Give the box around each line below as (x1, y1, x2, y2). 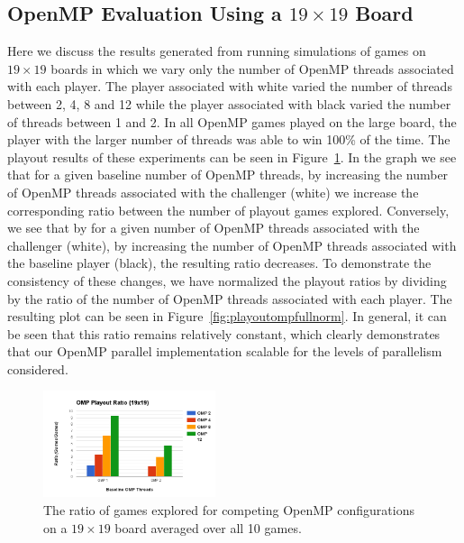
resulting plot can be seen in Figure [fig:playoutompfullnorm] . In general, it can (7, 307, 447, 326)
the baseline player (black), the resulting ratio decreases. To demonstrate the (7, 253, 432, 272)
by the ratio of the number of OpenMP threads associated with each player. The (7, 289, 452, 308)
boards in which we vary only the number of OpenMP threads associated (50, 59, 454, 78)
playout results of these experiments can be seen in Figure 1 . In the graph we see (7, 147, 457, 166)
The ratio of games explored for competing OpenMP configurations (43, 501, 414, 520)
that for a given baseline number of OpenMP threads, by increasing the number (7, 165, 449, 184)
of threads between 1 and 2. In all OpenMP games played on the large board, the (7, 112, 457, 131)
